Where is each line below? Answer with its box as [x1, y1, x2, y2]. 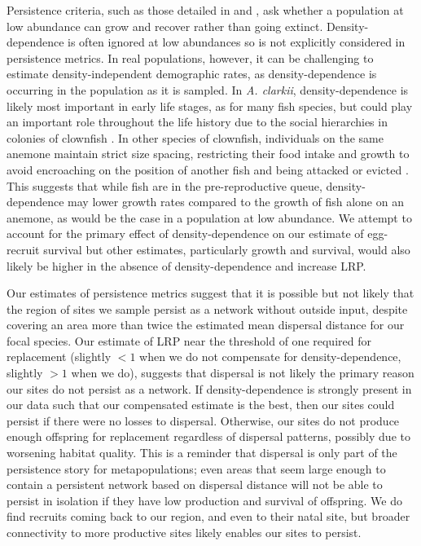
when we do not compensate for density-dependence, [139, 348, 401, 365]
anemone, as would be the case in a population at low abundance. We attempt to [7, 209, 412, 226]
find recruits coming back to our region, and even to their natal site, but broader [7, 508, 410, 525]
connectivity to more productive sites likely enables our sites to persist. [7, 524, 362, 540]
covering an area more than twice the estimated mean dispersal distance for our [7, 316, 405, 333]
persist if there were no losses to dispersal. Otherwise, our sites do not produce [7, 412, 400, 429]
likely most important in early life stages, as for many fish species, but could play [7, 97, 413, 114]
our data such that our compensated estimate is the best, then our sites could [7, 396, 395, 413]
